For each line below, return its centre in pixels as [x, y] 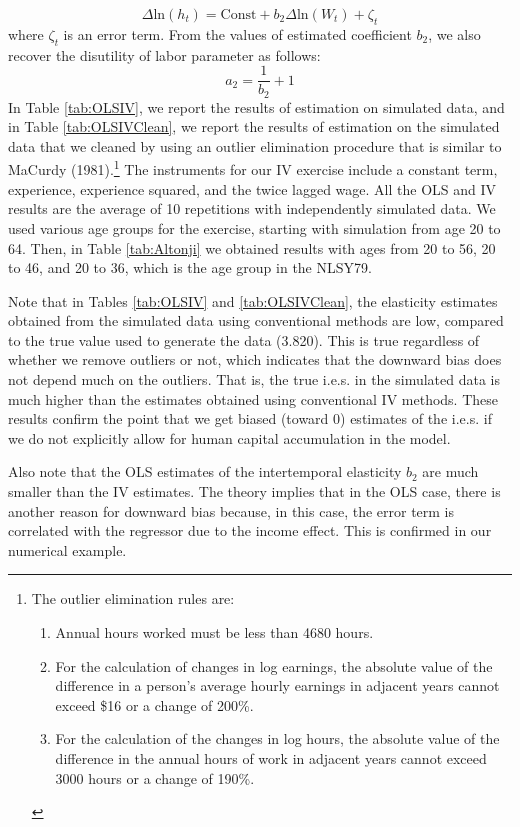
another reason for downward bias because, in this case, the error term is [231, 510]
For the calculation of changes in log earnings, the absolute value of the [274, 665]
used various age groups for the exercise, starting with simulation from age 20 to [254, 227]
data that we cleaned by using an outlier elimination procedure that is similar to [255, 145]
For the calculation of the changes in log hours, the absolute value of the [277, 738]
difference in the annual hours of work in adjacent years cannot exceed [271, 757]
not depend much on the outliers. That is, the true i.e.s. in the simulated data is [254, 379]
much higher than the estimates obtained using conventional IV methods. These [253, 398]
